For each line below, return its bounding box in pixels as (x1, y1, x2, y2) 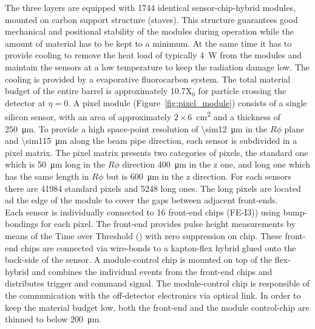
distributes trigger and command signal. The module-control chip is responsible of (5, 277, 310, 290)
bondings (5, 217, 38, 230)
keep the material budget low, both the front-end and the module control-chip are (5, 300, 310, 313)
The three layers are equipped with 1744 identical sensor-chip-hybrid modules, (5, 1, 296, 13)
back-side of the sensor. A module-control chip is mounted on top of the (5, 253, 273, 266)
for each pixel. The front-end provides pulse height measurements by (41, 217, 296, 230)
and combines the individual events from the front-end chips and (32, 265, 273, 277)
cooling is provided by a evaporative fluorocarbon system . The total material (5, 72, 291, 85)
